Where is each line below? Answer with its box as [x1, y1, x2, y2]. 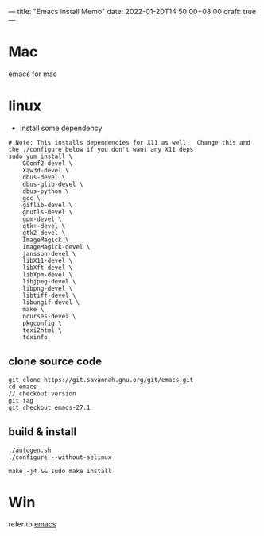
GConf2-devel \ [22, 159, 73, 168]
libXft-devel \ [22, 264, 73, 272]
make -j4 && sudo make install [8, 467, 112, 475]
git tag [8, 396, 34, 404]
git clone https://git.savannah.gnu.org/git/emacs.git [8, 376, 194, 384]
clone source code [8, 355, 103, 368]
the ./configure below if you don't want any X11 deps [8, 145, 194, 153]
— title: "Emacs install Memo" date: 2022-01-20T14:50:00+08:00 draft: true [8, 7, 257, 16]
